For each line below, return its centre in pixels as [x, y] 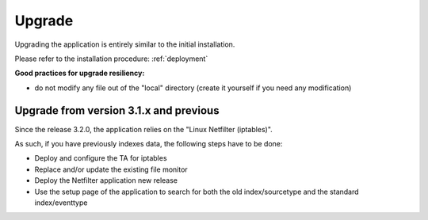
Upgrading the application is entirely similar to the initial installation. [125, 44]
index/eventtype [61, 203]
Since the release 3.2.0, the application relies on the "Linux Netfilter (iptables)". [143, 129]
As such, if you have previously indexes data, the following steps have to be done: [149, 144]
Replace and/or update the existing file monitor [111, 169]
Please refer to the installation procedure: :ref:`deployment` [111, 59]
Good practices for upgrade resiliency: [80, 73]
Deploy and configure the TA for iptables [101, 158]
